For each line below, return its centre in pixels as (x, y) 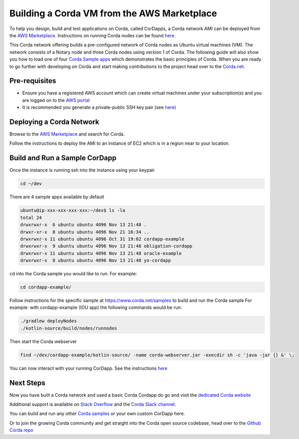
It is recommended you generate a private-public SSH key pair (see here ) (99, 108)
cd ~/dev (31, 184)
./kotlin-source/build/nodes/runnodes (69, 328)
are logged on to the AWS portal (56, 100)
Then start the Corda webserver (43, 341)
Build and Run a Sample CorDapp (63, 158)
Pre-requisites (33, 81)
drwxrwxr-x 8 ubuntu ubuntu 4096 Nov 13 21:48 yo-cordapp (95, 261)
